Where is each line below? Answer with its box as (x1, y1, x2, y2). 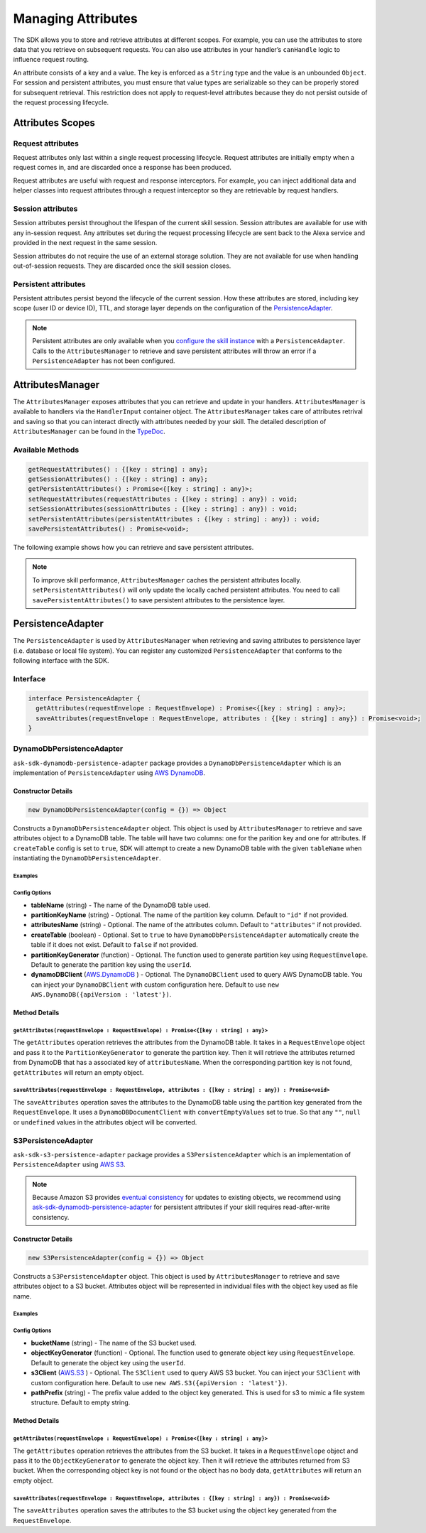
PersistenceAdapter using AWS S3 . (13, 1160, 126, 1169)
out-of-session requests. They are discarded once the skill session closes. (13, 261, 231, 270)
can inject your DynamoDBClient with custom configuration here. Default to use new (31, 980, 280, 989)
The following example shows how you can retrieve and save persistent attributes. (13, 543, 254, 551)
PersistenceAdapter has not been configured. (32, 357, 175, 365)
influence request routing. (13, 55, 89, 64)
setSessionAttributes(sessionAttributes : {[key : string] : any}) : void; (28, 505, 298, 513)
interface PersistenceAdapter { (28, 694, 141, 703)
